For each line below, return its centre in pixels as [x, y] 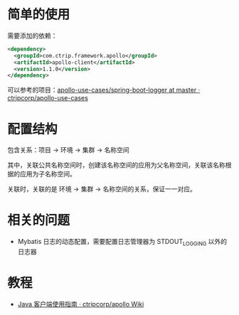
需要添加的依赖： [32, 36]
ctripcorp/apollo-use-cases [48, 98]
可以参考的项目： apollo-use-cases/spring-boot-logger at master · [104, 90]
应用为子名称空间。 [48, 174]
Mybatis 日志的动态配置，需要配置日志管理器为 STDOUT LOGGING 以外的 [122, 242]
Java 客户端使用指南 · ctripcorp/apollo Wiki [81, 304]
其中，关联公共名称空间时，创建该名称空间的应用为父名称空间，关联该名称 [116, 165]
